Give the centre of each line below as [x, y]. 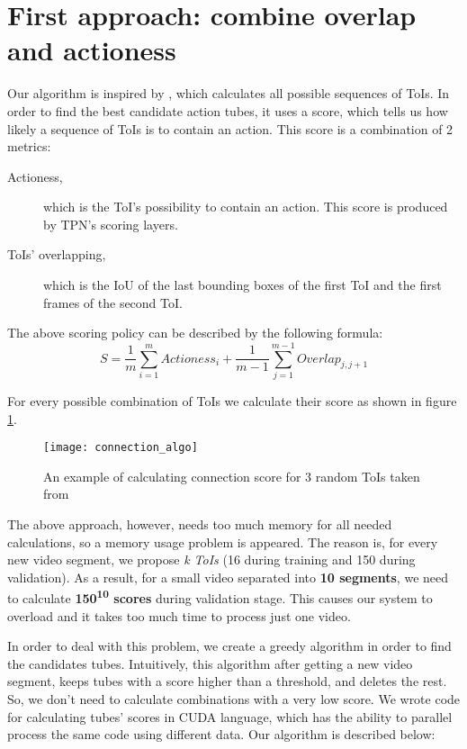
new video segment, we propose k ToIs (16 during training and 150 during [211, 559]
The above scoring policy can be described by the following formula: [195, 333]
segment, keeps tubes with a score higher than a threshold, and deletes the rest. [227, 681]
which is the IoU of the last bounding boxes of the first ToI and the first [242, 285]
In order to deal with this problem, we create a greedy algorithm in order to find [229, 646]
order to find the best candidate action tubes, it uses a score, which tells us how [228, 110]
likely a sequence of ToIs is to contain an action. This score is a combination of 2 [230, 128]
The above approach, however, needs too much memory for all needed [200, 524]
